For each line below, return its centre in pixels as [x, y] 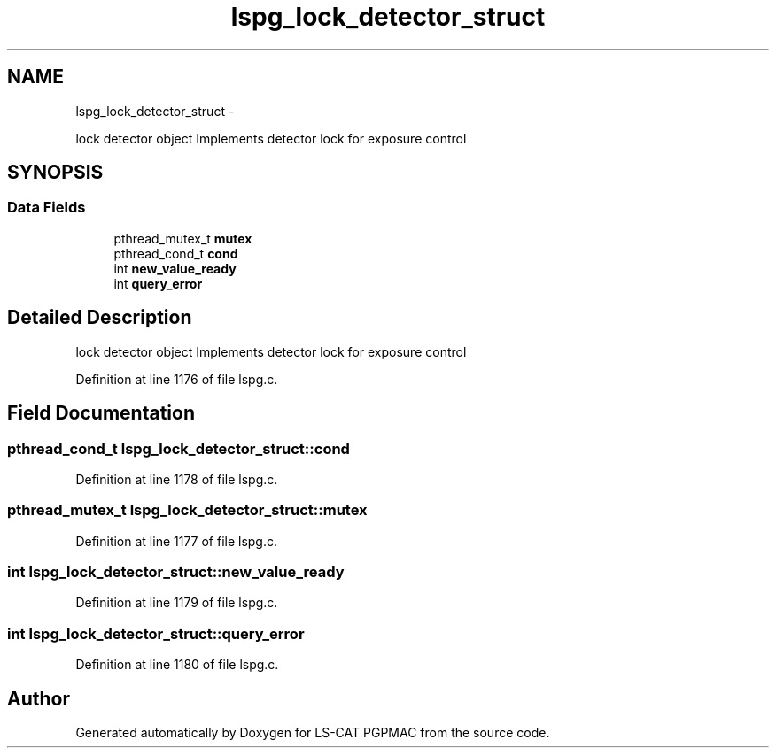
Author [39, 698]
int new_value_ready [175, 268]
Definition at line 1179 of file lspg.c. [177, 603]
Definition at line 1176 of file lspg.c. [177, 379]
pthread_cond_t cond [176, 253]
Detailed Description [100, 318]
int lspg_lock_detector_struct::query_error [156, 633]
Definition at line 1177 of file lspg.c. [177, 541]
